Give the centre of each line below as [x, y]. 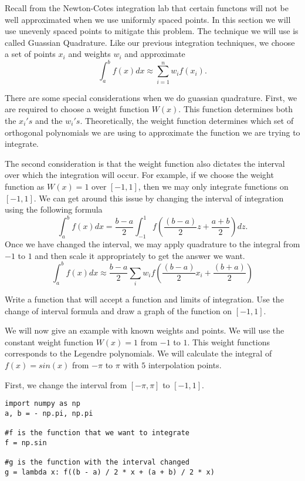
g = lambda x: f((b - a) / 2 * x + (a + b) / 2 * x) [110, 472]
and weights [89, 54]
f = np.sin [26, 443]
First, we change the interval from [66, 384]
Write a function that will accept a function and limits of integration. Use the [144, 299]
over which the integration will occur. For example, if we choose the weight [139, 175]
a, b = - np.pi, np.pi [49, 413]
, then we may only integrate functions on [213, 186]
